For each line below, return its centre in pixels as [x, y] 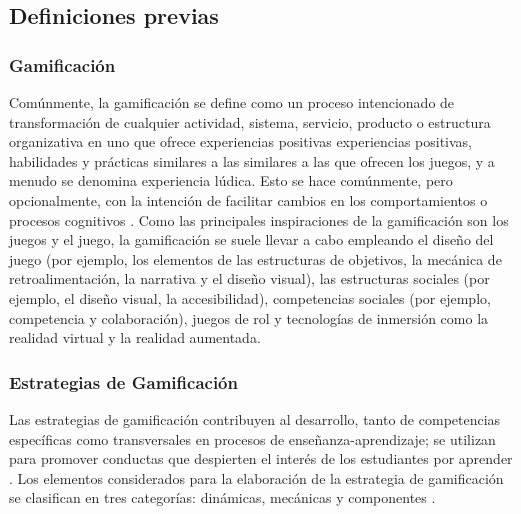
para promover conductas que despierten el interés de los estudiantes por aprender [261, 458]
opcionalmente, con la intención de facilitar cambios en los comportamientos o [248, 199]
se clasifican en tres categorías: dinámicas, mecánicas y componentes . [222, 497]
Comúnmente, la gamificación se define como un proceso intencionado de [232, 102]
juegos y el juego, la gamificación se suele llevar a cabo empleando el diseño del [251, 239]
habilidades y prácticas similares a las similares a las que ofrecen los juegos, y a [252, 160]
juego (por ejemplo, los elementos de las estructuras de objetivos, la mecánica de [255, 258]
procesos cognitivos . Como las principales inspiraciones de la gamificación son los [259, 219]
